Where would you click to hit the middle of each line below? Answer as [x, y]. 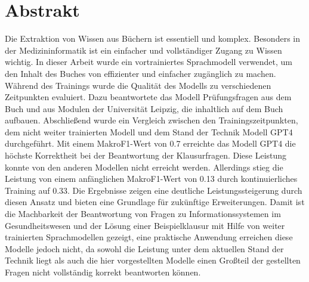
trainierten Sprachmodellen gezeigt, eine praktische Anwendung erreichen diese [149, 237]
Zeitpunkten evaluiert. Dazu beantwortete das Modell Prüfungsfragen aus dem [148, 97]
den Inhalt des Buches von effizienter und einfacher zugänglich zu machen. [140, 73]
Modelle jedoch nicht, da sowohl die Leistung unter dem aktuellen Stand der [144, 248]
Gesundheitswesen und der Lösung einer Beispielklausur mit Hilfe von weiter [145, 225]
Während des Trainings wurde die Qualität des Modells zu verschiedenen [138, 85]
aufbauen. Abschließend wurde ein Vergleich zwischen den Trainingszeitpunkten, [152, 120]
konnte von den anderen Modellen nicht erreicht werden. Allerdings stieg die [144, 167]
